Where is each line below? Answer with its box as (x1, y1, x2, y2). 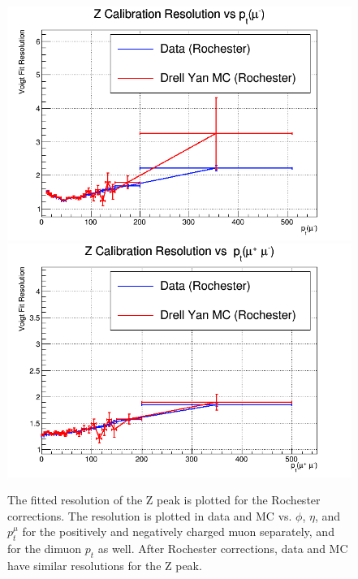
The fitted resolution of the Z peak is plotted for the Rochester (7, 491, 321, 508)
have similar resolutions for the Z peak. (7, 557, 202, 574)
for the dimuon (7, 540, 82, 557)
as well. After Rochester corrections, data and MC (97, 540, 348, 557)
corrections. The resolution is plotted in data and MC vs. (7, 507, 292, 524)
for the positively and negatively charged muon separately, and (22, 523, 334, 540)
